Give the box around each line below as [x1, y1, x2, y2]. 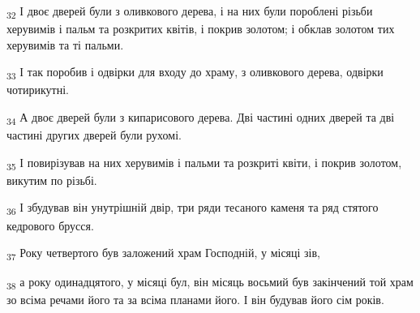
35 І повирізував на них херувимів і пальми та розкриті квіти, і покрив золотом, [6, 153, 402, 173]
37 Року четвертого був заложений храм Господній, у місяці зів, [6, 244, 320, 263]
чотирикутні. [6, 81, 69, 98]
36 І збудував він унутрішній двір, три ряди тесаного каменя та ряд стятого [6, 199, 379, 218]
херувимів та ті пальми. [6, 36, 124, 53]
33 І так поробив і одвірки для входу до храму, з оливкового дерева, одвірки [6, 63, 384, 83]
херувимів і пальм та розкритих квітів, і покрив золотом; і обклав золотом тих [6, 20, 395, 37]
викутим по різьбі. [6, 171, 97, 188]
